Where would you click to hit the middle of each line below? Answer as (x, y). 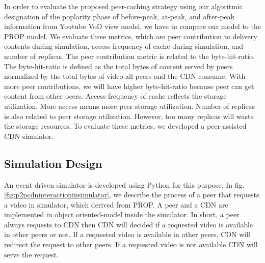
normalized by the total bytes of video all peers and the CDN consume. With (125, 76)
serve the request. (32, 254)
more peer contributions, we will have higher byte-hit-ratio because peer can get (129, 86)
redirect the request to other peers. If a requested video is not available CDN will (131, 244)
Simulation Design (53, 163)
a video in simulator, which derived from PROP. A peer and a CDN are (116, 204)
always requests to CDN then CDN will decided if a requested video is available (129, 224)
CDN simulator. (29, 136)
